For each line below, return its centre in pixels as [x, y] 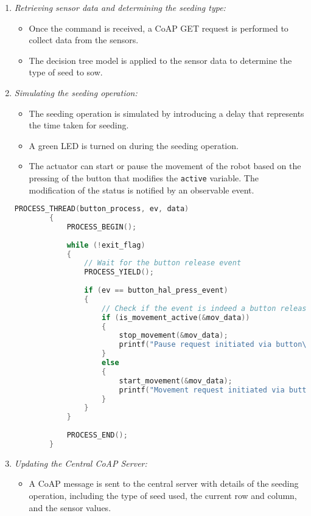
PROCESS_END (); [97, 435]
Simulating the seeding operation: [76, 92]
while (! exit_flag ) [106, 245]
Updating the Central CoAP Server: [81, 463]
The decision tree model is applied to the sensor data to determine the [160, 60]
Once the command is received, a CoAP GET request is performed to [159, 28]
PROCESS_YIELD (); [119, 272]
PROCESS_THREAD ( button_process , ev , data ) [102, 209]
